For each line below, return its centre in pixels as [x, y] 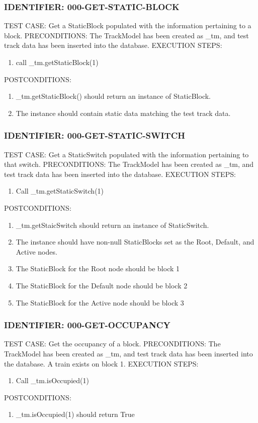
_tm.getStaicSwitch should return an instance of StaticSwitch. [112, 225]
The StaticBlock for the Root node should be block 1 [98, 268]
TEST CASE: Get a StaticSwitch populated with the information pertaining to [126, 154]
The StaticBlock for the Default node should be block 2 [102, 285]
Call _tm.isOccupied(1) [52, 380]
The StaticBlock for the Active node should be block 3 [100, 302]
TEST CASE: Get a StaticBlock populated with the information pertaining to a [128, 25]
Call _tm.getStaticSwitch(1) [60, 191]
